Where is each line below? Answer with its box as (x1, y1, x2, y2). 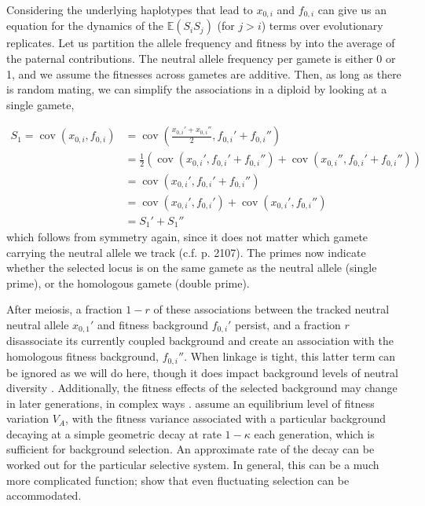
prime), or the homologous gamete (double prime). (6, 274, 250, 291)
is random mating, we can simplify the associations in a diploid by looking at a (6, 81, 387, 97)
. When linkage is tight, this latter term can (184, 348, 396, 365)
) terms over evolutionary (261, 17, 383, 34)
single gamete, (6, 96, 75, 112)
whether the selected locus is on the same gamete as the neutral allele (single (6, 259, 377, 276)
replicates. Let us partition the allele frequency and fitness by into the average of (6, 35, 395, 51)
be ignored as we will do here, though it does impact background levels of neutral (6, 364, 398, 380)
